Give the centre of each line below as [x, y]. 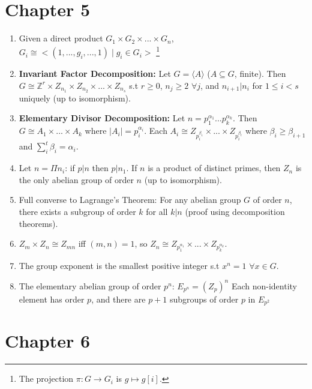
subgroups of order [204, 299]
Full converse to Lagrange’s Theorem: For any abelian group [130, 200]
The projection [46, 378]
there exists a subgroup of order [77, 211]
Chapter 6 [48, 341]
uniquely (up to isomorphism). [75, 98]
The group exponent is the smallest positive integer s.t [119, 265]
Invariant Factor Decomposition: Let [95, 74]
